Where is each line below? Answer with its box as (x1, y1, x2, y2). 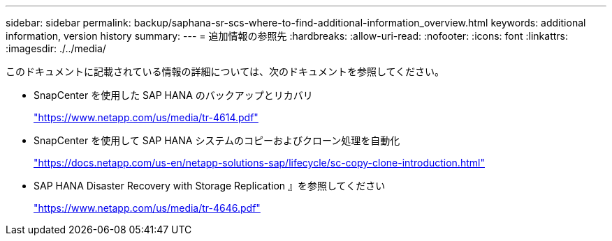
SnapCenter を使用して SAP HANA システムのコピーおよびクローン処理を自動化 (34, 134, 400, 146)
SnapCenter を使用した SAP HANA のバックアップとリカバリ (34, 89, 313, 101)
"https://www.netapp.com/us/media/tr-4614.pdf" (34, 111, 258, 123)
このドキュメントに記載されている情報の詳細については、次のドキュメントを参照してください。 (6, 65, 445, 77)
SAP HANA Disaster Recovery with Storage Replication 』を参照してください (34, 180, 386, 192)
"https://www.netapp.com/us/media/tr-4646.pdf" (34, 202, 261, 214)
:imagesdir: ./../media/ (6, 42, 106, 54)
